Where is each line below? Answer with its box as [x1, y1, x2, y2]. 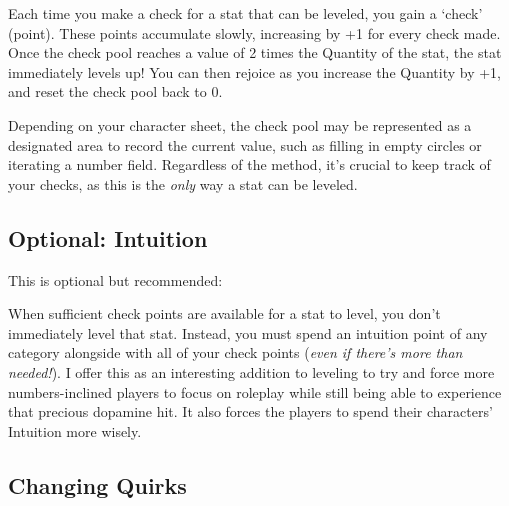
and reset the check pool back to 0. [8, 81, 223, 102]
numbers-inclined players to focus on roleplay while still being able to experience [8, 381, 502, 402]
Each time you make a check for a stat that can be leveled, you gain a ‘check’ [8, 3, 483, 23]
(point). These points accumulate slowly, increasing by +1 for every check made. [8, 22, 501, 43]
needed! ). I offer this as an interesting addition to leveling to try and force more [8, 361, 495, 382]
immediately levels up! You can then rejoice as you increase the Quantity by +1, [8, 61, 502, 82]
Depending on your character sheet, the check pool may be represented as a [8, 114, 472, 135]
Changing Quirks [8, 469, 187, 500]
